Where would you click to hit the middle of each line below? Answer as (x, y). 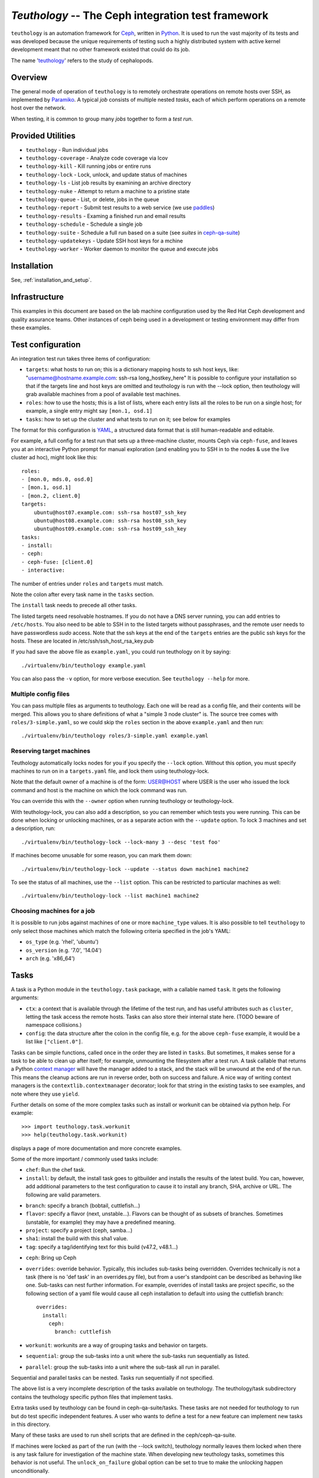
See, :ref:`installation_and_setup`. (51, 280)
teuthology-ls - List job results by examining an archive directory (108, 183)
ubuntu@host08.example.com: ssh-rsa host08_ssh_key (110, 521)
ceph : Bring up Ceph (51, 1258)
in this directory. (30, 1424)
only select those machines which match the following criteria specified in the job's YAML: (121, 931)
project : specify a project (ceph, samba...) (79, 1230)
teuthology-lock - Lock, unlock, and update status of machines (106, 174)
